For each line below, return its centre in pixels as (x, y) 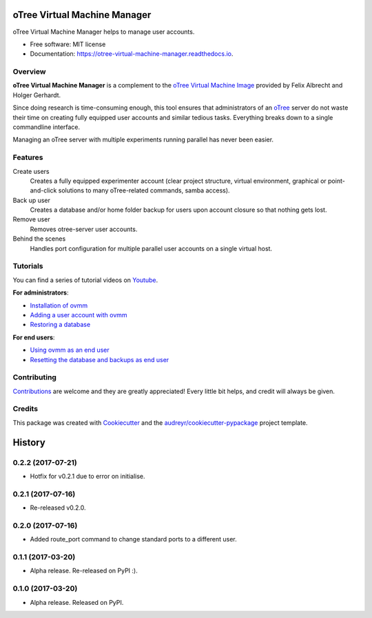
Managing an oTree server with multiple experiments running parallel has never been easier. (143, 140)
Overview (29, 72)
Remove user (32, 219)
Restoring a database (60, 325)
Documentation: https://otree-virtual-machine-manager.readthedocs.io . (132, 54)
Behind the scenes (39, 239)
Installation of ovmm (59, 305)
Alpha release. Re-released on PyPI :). (84, 571)
